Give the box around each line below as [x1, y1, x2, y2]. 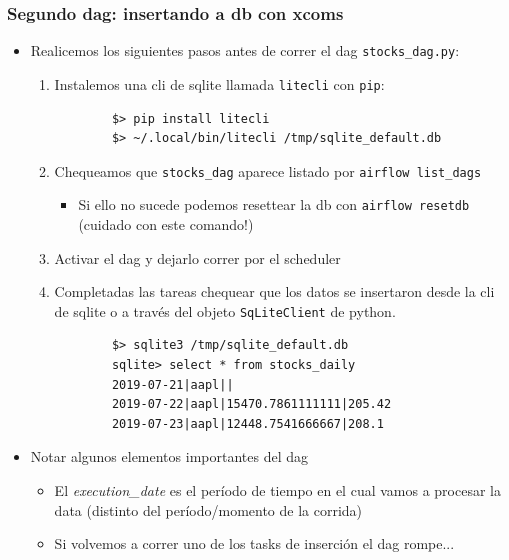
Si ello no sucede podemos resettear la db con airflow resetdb [78, 194, 470, 215]
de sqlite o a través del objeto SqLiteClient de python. [54, 300, 396, 321]
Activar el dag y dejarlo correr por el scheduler [54, 247, 341, 268]
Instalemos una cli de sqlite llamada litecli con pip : [54, 73, 385, 94]
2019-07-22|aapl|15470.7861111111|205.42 [111, 397, 392, 412]
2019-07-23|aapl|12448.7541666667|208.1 [111, 416, 384, 431]
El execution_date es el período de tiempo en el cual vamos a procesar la [54, 480, 501, 501]
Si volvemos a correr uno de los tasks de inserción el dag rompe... [54, 533, 455, 554]
